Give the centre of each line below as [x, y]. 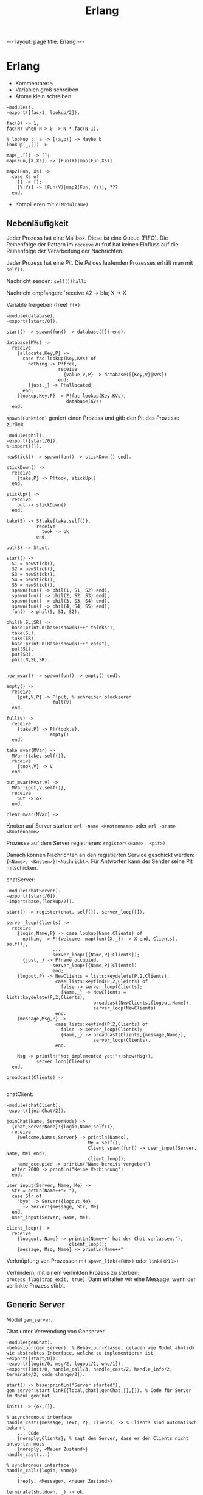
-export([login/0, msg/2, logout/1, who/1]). [65, 1364]
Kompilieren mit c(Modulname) [52, 204]
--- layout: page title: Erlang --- [46, 42]
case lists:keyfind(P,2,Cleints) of [101, 981]
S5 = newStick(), [34, 585]
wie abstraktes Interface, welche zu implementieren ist [80, 1353]
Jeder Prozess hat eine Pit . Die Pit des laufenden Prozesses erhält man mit [100, 262]
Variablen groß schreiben [47, 90]
